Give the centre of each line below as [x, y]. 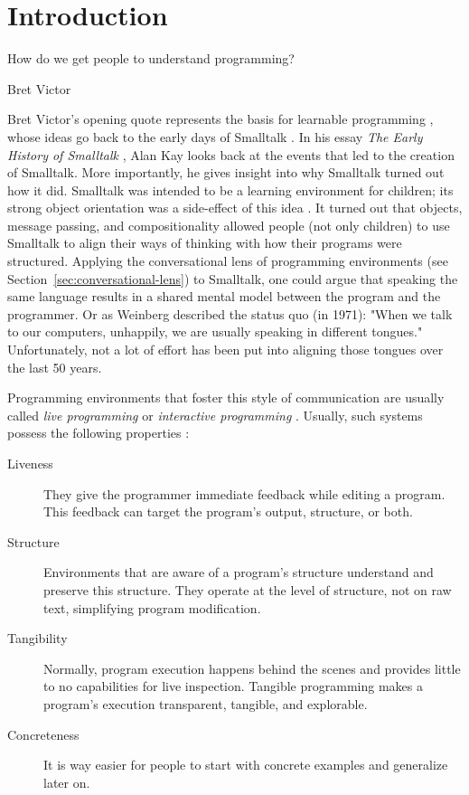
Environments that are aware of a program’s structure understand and [239, 572]
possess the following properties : [98, 433]
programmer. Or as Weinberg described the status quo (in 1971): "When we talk [230, 313]
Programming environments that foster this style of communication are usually [226, 397]
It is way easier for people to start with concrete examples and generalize [246, 765]
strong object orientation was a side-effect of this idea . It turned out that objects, [235, 208]
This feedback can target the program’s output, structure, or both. [228, 511]
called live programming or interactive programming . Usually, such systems [215, 415]
